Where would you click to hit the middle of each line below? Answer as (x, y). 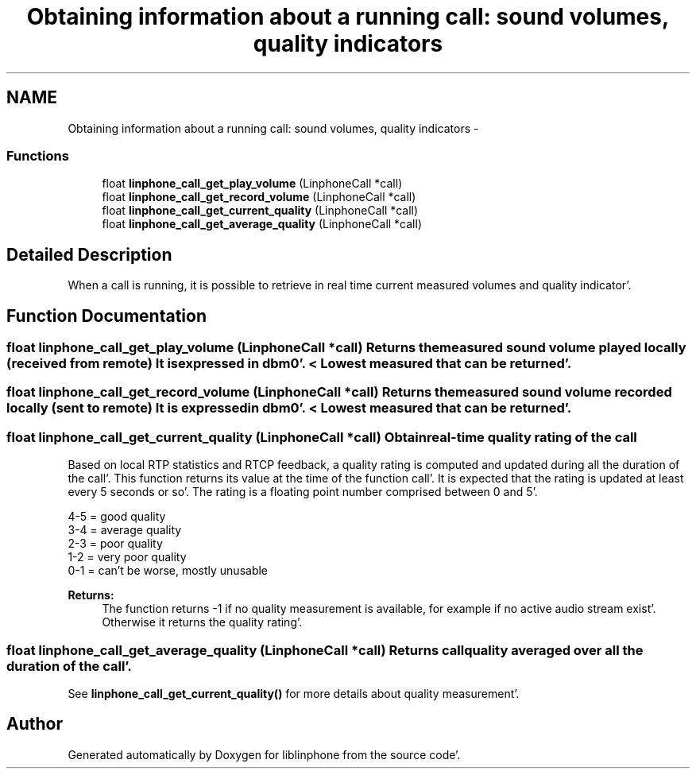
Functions (38, 155)
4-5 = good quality (117, 517)
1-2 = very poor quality (127, 557)
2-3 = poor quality (115, 544)
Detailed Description (89, 254)
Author (35, 724)
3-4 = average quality (125, 530)
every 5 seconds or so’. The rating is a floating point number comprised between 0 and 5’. (303, 492)
